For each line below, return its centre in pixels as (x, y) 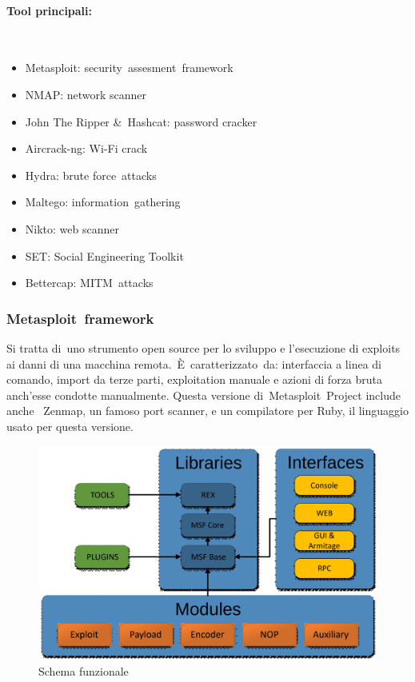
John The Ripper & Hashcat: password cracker (141, 121)
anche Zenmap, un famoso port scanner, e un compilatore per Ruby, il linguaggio (207, 411)
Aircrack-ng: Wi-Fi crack (86, 148)
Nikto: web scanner (72, 228)
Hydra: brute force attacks (91, 175)
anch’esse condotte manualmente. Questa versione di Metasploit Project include (204, 395)
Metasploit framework (80, 318)
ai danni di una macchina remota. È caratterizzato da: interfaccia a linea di (194, 363)
